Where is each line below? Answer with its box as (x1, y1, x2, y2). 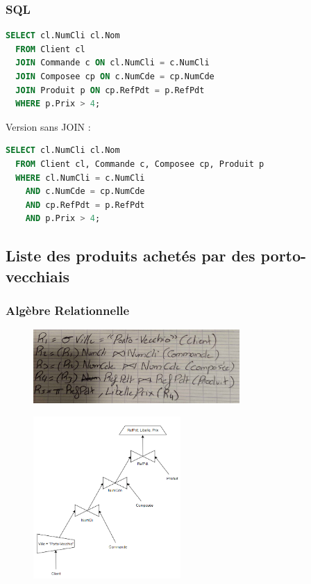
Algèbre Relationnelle (6, 302, 130, 319)
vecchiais (6, 265, 70, 286)
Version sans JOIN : (6, 119, 91, 133)
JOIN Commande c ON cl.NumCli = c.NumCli (15, 58, 210, 68)
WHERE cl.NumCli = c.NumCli (15, 172, 145, 183)
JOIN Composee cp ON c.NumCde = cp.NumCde (15, 72, 215, 81)
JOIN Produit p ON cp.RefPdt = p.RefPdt (15, 85, 205, 95)
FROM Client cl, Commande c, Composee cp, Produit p (15, 159, 264, 169)
